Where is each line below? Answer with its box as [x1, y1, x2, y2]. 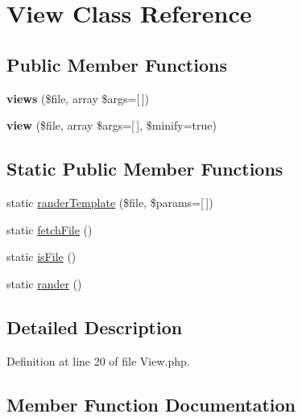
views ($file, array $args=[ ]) [6, 89, 149, 106]
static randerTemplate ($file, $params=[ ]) [6, 193, 213, 210]
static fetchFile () [6, 221, 93, 238]
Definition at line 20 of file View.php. [6, 352, 190, 369]
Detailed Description [6, 314, 183, 339]
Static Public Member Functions [6, 156, 283, 181]
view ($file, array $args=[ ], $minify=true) [6, 117, 217, 134]
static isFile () [6, 248, 77, 265]
